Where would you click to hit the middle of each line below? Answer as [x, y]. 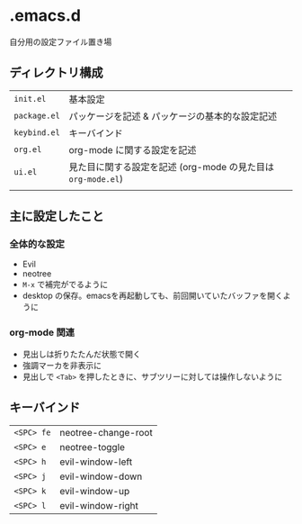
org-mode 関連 [42, 332]
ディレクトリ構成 [56, 73]
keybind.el [37, 132]
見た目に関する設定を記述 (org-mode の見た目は [171, 167]
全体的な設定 [37, 244]
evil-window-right [99, 505]
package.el [37, 115]
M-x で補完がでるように [65, 285]
